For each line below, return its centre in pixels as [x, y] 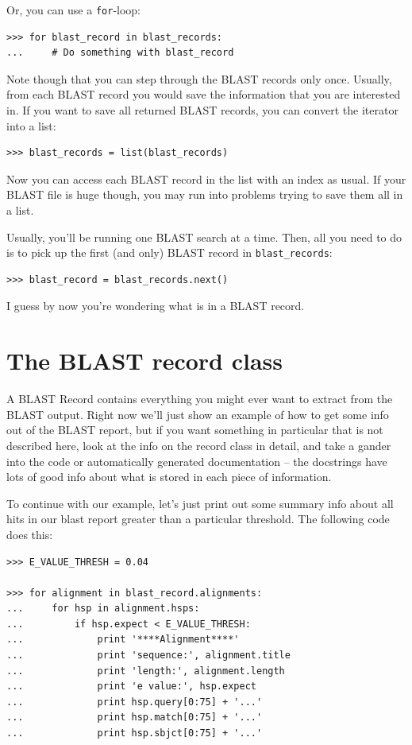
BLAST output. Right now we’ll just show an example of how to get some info [198, 414]
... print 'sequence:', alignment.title [148, 656]
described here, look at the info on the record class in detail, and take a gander [199, 445]
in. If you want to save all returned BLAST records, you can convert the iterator [202, 110]
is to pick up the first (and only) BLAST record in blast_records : [169, 252]
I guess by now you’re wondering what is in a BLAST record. [156, 306]
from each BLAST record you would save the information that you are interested [204, 94]
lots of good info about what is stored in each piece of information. [169, 477]
